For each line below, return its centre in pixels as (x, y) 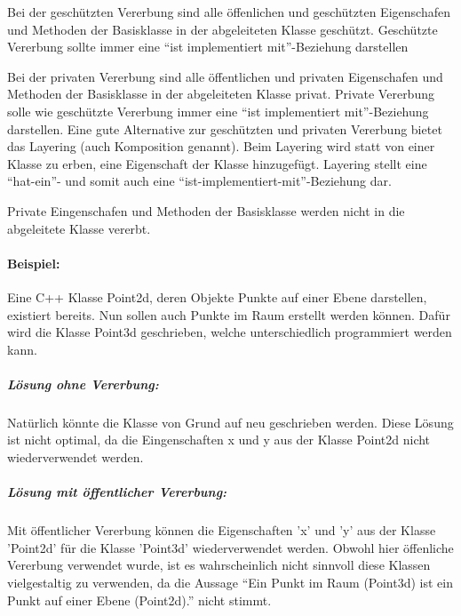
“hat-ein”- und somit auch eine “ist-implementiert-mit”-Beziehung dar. (199, 181)
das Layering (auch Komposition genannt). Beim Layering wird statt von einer (221, 146)
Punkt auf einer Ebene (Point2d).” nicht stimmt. (139, 600)
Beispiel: (34, 263)
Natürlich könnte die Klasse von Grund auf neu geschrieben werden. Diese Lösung (230, 422)
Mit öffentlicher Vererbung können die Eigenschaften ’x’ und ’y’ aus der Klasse (222, 530)
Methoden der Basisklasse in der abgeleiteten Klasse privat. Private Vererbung (221, 94)
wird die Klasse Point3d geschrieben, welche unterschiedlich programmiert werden (230, 332)
